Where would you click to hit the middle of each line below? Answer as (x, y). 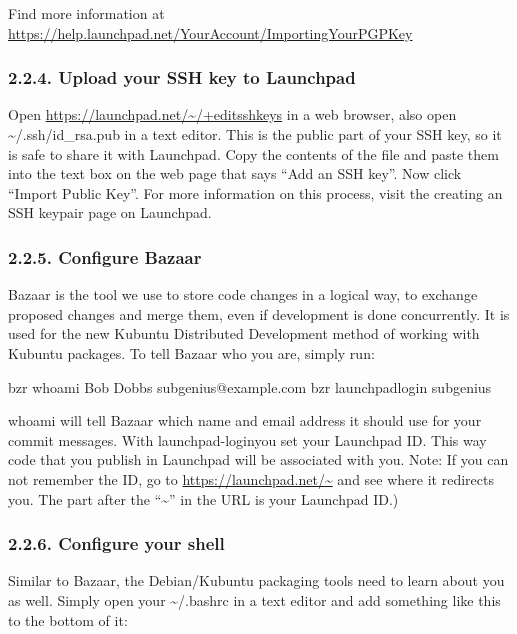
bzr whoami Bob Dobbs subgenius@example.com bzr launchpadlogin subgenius (250, 386)
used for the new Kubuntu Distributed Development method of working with (244, 333)
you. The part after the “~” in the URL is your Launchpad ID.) (203, 498)
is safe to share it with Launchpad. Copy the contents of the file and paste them (253, 153)
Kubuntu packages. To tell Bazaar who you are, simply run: (191, 352)
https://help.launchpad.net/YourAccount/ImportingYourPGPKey (210, 32)
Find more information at (86, 13)
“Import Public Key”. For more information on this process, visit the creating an (255, 192)
